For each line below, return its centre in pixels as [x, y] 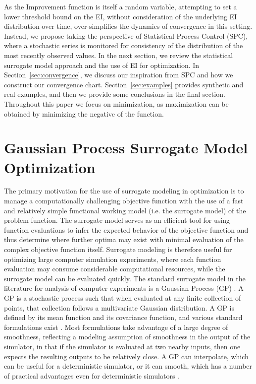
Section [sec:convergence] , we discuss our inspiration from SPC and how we [119, 75]
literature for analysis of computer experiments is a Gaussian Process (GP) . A [124, 288]
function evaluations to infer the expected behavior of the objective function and [126, 229]
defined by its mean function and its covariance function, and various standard [123, 317]
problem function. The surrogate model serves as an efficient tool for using [117, 220]
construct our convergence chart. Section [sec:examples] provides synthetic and [124, 84]
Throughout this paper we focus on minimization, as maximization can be [116, 103]
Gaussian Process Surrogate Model [126, 148]
